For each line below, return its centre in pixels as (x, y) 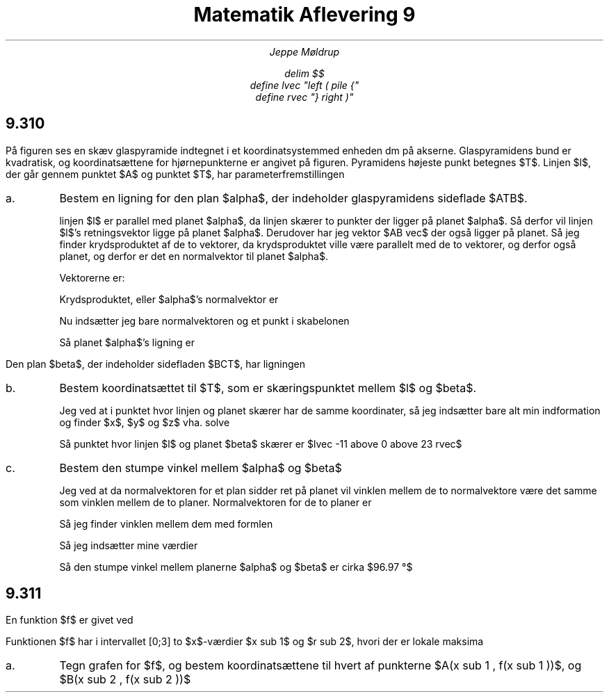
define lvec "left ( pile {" (304, 85)
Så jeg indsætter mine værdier (129, 545)
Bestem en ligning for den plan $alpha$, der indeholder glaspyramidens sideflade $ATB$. (293, 198)
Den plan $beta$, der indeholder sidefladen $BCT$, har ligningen (155, 364)
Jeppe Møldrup (304, 51)
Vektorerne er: (92, 277)
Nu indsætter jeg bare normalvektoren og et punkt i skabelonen (204, 320)
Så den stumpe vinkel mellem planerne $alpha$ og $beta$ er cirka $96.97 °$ (236, 567)
